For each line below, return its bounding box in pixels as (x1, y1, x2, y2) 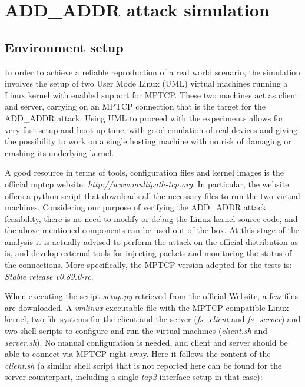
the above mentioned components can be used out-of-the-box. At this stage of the (5, 224, 299, 236)
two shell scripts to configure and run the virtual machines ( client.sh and (5, 325, 268, 337)
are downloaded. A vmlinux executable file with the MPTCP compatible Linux (5, 301, 289, 313)
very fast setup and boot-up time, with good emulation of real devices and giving (5, 123, 298, 135)
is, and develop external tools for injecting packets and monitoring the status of (5, 247, 292, 259)
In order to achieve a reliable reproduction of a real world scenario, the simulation (5, 65, 301, 78)
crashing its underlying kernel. (5, 146, 114, 158)
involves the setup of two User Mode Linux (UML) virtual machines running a (5, 77, 288, 90)
